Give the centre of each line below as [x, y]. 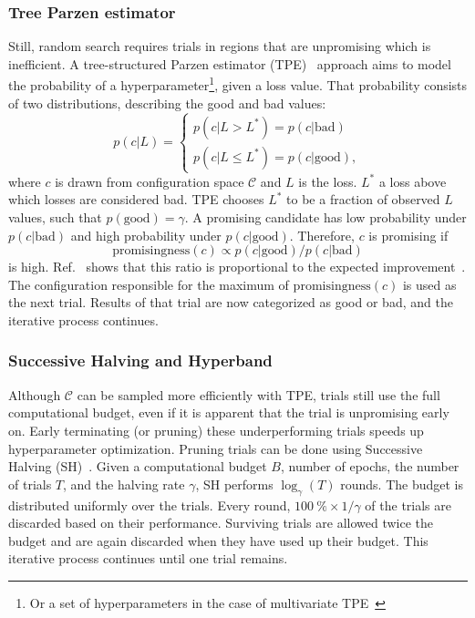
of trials [30, 484]
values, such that [55, 217]
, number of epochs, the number [370, 466]
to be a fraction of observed [363, 199]
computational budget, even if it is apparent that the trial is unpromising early [229, 412]
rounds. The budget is [402, 484]
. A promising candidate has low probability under [325, 217]
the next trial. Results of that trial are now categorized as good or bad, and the [231, 302]
